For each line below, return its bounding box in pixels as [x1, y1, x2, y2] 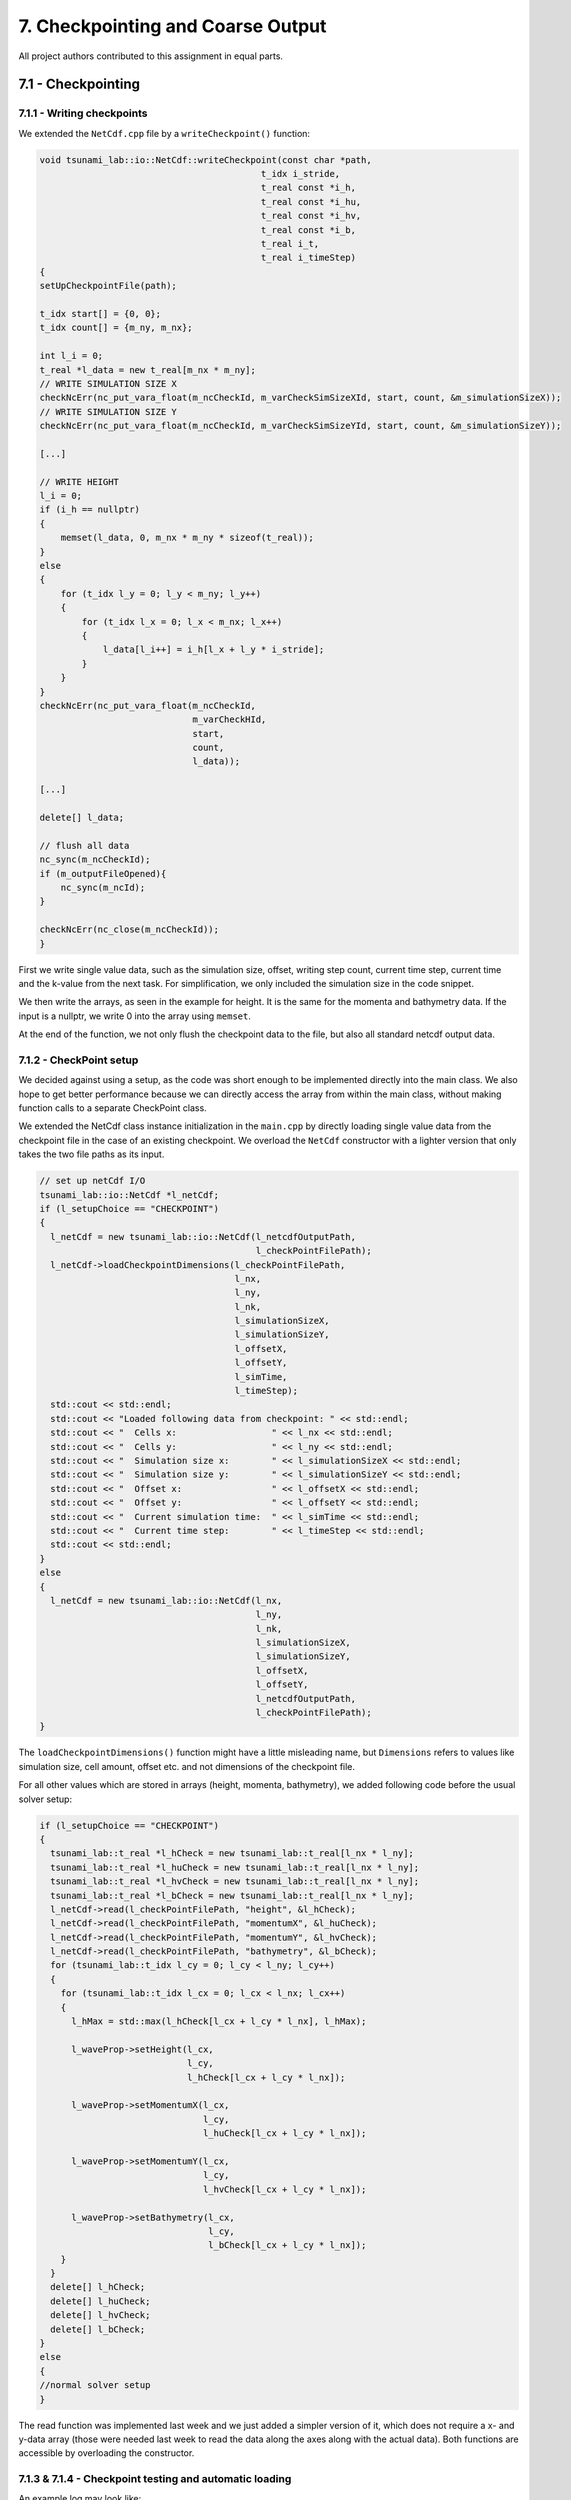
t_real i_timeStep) [260, 252, 357, 264]
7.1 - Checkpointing [18, 76, 140, 93]
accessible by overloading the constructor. [18, 2447, 195, 2459]
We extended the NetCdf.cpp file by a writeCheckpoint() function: [18, 127, 310, 139]
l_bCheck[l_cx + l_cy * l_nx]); [208, 2240, 367, 2251]
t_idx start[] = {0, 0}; [39, 308, 162, 319]
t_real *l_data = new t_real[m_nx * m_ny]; [39, 364, 257, 375]
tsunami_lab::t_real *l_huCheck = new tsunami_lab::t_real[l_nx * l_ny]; [50, 1861, 420, 1873]
